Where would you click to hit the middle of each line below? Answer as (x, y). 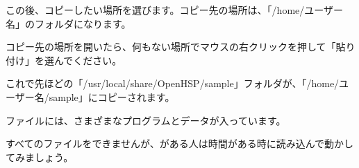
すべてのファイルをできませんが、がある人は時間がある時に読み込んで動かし (180, 143)
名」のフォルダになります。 (68, 23)
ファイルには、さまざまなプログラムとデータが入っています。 (146, 120)
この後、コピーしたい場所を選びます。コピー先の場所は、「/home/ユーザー (174, 10)
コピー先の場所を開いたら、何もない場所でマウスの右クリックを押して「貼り (181, 47)
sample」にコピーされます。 (112, 96)
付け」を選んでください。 (64, 60)
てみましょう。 (40, 157)
